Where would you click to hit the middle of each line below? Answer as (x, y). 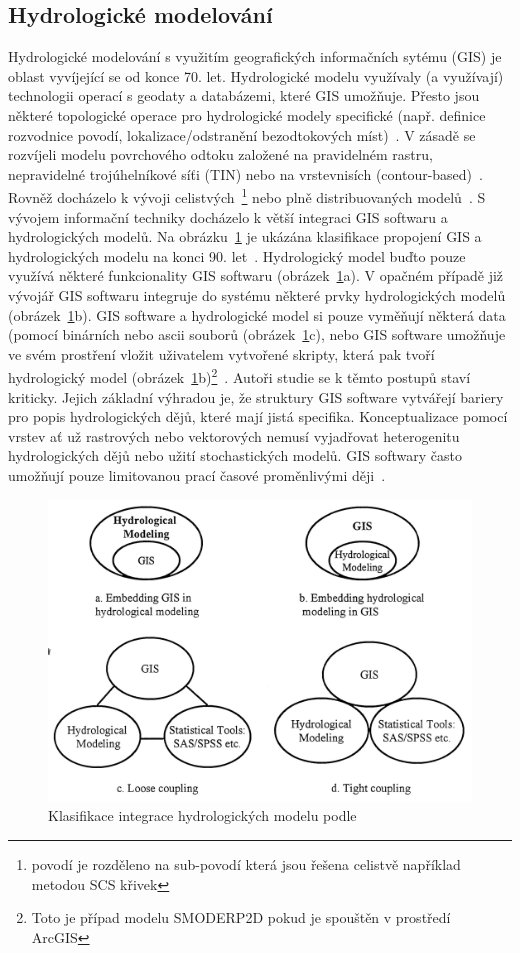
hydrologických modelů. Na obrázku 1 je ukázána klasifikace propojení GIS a (245, 236)
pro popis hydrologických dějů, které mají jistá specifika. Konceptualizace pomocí (258, 416)
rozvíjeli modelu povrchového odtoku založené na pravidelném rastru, (220, 154)
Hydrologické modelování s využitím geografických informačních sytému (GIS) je (255, 56)
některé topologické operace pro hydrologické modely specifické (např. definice (247, 114)
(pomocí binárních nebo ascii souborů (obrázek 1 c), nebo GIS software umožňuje (257, 334)
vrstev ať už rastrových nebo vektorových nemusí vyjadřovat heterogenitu (234, 435)
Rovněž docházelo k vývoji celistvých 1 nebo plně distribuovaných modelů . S (247, 196)
